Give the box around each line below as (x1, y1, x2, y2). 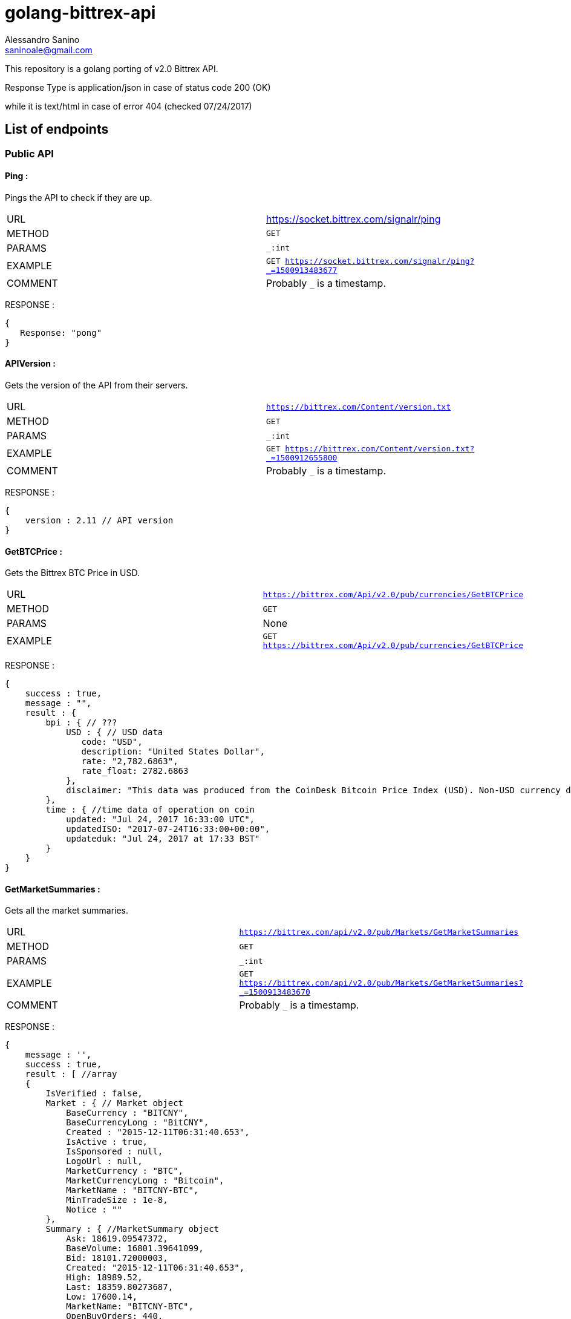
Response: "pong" (20, 327, 102, 338)
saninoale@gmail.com (5, 44, 93, 55)
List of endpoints (5, 122, 109, 137)
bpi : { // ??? (45, 718, 117, 728)
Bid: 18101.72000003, (66, 1253, 168, 1263)
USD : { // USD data (66, 727, 163, 738)
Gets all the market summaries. (5, 905, 129, 916)
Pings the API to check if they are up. (5, 192, 152, 203)
